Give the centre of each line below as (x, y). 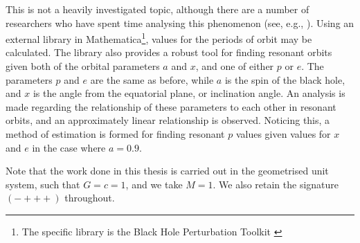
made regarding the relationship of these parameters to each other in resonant (171, 106)
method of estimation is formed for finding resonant (115, 134)
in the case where (69, 147)
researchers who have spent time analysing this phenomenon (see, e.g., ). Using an (180, 22)
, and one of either (235, 66)
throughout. (90, 198)
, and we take (154, 184)
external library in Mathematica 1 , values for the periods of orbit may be (159, 38)
